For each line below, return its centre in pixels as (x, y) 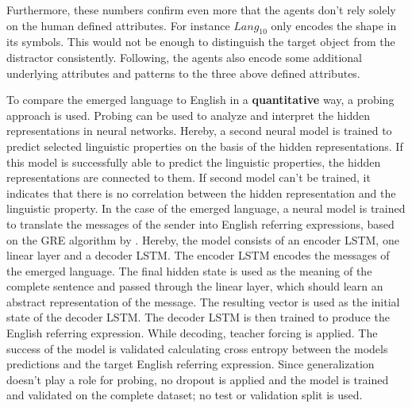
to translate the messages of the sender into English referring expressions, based (200, 223)
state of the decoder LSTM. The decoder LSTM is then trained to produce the (198, 317)
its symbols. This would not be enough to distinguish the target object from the (201, 42)
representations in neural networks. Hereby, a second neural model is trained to (199, 131)
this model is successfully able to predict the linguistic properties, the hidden (194, 162)
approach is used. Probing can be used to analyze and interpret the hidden (188, 115)
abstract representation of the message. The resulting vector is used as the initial (203, 301)
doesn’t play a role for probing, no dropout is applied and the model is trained (198, 379)
